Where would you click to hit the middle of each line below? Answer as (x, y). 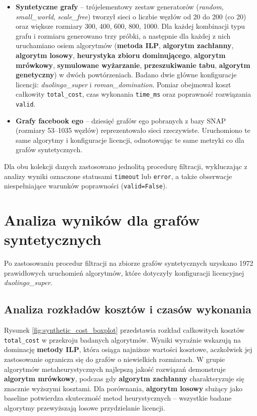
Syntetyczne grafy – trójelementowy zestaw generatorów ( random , (120, 6)
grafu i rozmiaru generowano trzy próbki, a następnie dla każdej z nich (123, 35)
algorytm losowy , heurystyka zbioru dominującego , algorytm (121, 55)
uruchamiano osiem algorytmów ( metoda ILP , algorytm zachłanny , (125, 45)
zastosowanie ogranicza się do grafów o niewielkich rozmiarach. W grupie (115, 359)
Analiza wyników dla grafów (102, 220)
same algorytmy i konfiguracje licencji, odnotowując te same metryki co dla (130, 140)
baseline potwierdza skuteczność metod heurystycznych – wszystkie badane (118, 398)
